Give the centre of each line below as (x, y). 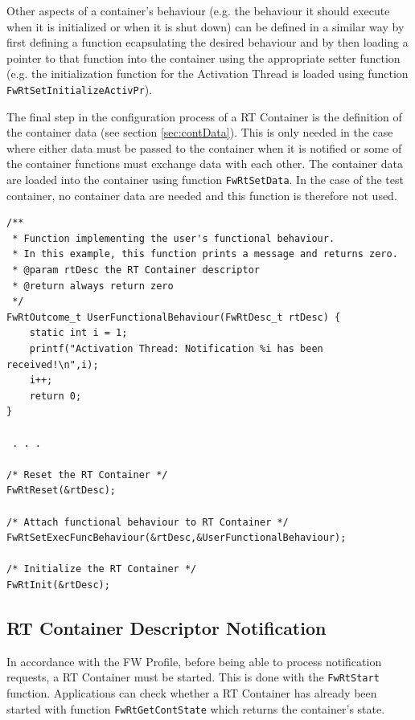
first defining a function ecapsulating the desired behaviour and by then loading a (207, 42)
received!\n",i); (53, 364)
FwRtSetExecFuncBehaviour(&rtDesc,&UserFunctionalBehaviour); (177, 538)
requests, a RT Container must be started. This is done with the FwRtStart (193, 677)
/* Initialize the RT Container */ (102, 569)
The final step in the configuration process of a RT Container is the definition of (204, 116)
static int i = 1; (78, 333)
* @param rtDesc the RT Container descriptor (136, 270)
